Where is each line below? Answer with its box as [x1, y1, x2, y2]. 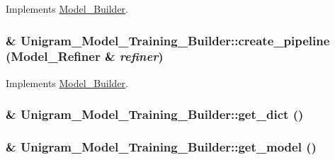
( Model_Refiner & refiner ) [6, 47, 164, 65]
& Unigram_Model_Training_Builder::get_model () [6, 138, 317, 156]
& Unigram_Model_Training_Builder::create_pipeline [6, 31, 330, 49]
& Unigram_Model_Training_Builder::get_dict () [6, 105, 304, 123]
